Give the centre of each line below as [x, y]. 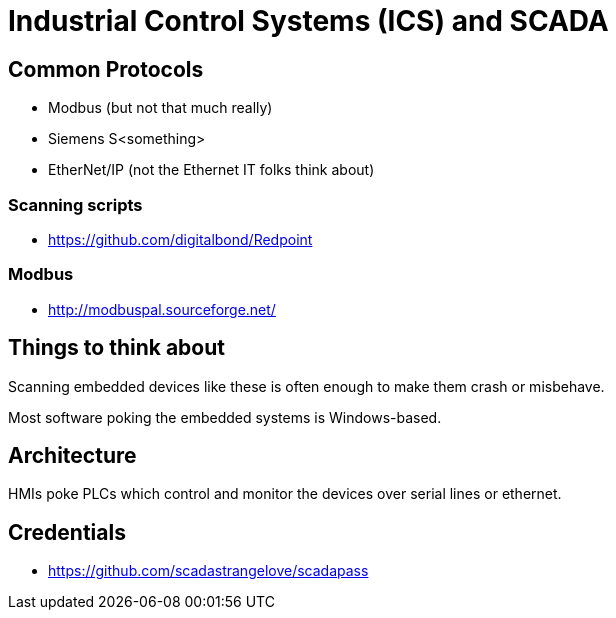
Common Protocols [106, 69]
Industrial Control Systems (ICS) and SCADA [308, 21]
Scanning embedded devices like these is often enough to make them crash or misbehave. [306, 386]
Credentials [67, 532]
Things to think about [117, 348]
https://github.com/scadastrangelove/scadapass [208, 571]
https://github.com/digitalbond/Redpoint [180, 239]
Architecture [72, 455]
